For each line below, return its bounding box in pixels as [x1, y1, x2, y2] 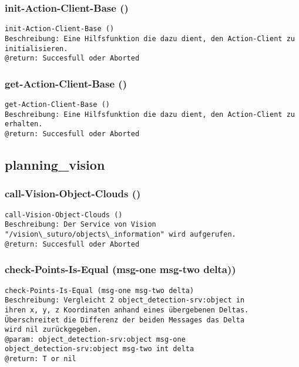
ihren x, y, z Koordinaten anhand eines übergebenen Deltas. [5, 305, 249, 314]
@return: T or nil [5, 355, 76, 363]
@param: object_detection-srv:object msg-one [5, 335, 186, 344]
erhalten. [5, 120, 43, 129]
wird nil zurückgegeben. [5, 325, 102, 334]
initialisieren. [5, 44, 68, 53]
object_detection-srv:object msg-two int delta [5, 345, 194, 353]
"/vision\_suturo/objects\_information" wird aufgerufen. [5, 230, 236, 238]
